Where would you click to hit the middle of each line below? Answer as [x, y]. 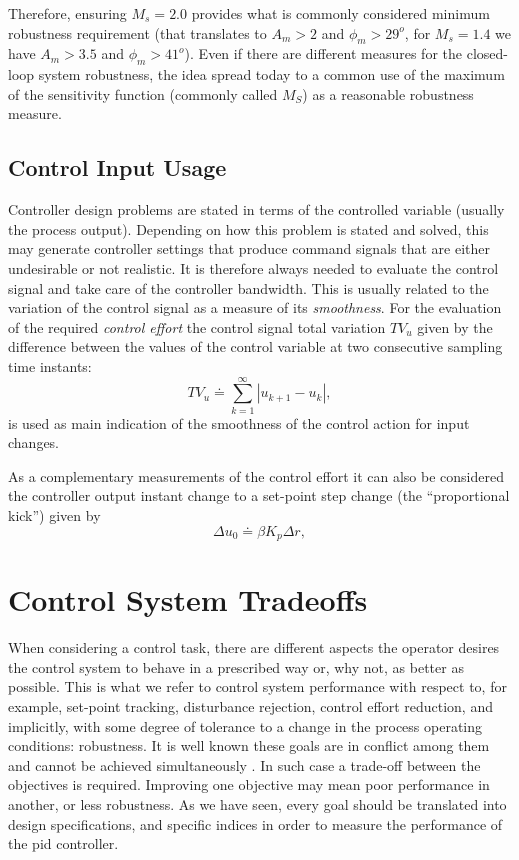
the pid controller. [63, 843]
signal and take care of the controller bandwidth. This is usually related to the [248, 287]
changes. [34, 442]
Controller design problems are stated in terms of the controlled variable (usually [256, 209]
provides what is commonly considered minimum [340, 13]
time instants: [50, 365]
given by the [455, 326]
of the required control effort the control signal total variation [197, 326]
